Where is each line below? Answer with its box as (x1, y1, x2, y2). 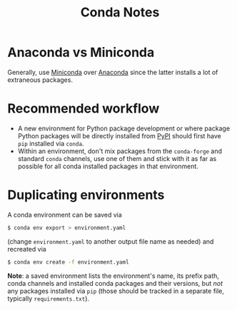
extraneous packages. (7, 76, 74, 84)
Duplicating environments (7, 187, 165, 203)
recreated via (7, 244, 46, 253)
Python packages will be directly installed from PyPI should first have (17, 131, 221, 140)
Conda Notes (80, 4, 160, 21)
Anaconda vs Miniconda (7, 44, 155, 61)
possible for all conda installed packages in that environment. (17, 162, 198, 170)
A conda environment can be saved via (7, 210, 123, 219)
